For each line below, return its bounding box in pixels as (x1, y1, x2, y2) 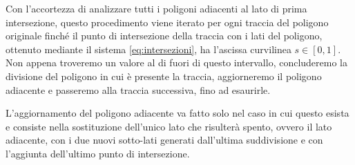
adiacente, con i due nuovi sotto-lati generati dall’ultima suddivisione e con (6, 133, 323, 147)
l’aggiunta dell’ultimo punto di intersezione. (6, 146, 190, 160)
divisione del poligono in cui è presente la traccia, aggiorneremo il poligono (6, 68, 322, 83)
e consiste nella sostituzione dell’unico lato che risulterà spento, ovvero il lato (6, 119, 332, 133)
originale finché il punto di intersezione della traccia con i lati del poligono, (6, 28, 323, 43)
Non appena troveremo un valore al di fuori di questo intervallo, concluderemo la (6, 55, 347, 70)
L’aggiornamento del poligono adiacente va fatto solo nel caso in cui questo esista (6, 106, 349, 120)
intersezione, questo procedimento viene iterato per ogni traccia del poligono (6, 14, 329, 29)
